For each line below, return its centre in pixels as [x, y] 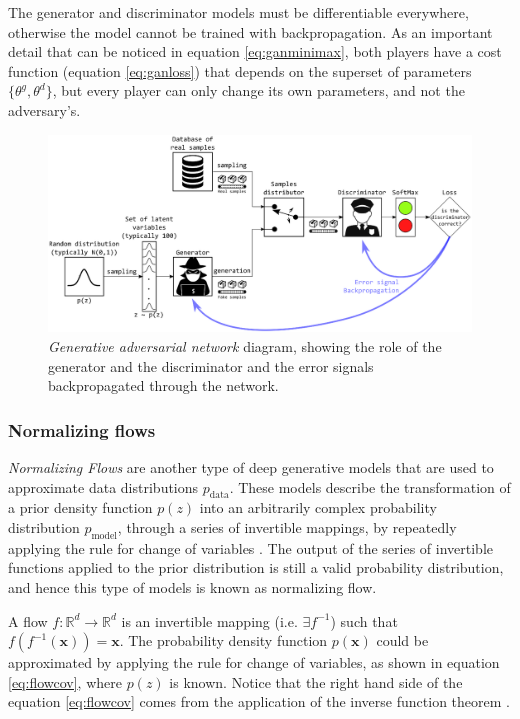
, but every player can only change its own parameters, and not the [258, 90]
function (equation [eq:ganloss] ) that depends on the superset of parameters [240, 70]
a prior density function [80, 507]
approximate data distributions [103, 486]
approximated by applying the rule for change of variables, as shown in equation [254, 662]
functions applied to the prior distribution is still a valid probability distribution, [256, 567]
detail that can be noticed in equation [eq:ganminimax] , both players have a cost [255, 51]
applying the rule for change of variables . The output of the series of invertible [251, 547]
